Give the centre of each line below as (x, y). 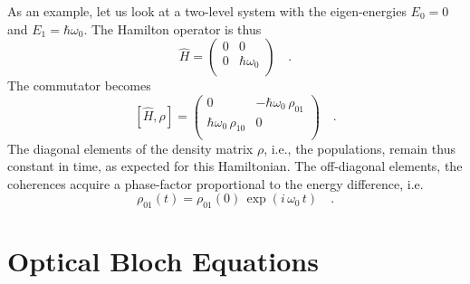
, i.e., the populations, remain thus (360, 148)
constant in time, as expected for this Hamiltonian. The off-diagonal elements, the (235, 166)
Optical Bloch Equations (163, 261)
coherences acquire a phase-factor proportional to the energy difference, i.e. (216, 183)
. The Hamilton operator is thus (173, 28)
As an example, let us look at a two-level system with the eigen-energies (207, 11)
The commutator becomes (79, 85)
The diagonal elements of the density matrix (130, 148)
